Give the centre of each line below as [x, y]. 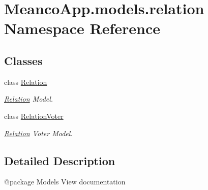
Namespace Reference [82, 28]
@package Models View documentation [65, 182]
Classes [23, 60]
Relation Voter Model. [38, 133]
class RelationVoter [34, 116]
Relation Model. [29, 99]
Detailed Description [60, 160]
